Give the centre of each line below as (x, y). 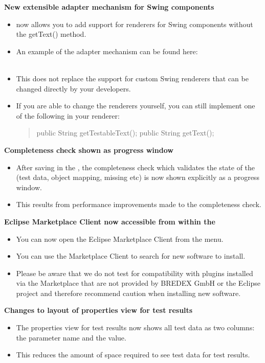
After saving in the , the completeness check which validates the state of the (136, 167)
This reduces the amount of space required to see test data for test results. (133, 355)
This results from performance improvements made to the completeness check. (139, 204)
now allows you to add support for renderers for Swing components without (135, 24)
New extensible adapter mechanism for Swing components (109, 7)
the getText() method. (51, 34)
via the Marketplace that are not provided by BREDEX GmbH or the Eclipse (138, 283)
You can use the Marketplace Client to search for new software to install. (131, 256)
